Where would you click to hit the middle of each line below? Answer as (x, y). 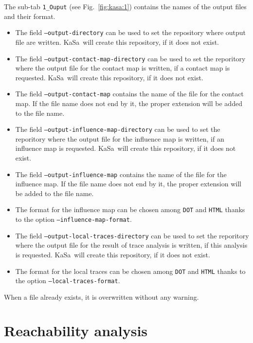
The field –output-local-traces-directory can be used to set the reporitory (132, 235)
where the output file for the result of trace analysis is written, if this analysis (131, 245)
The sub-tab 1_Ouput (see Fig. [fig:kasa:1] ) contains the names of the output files (125, 6)
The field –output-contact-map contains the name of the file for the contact (129, 94)
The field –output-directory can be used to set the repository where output (130, 32)
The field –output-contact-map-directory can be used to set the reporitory (130, 58)
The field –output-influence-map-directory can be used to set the (118, 129)
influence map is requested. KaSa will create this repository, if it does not (126, 148)
